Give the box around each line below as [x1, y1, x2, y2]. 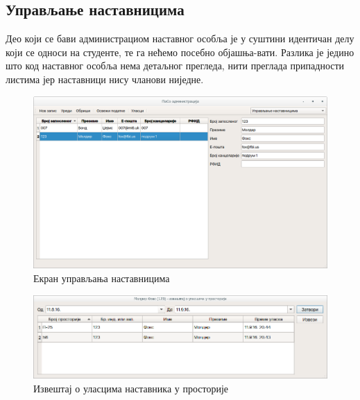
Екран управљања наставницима [33, 271, 170, 286]
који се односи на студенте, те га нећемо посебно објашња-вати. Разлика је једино [6, 44, 354, 59]
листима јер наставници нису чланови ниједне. [6, 71, 204, 86]
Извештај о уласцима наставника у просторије [33, 381, 229, 395]
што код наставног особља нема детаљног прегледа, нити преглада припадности [6, 58, 345, 73]
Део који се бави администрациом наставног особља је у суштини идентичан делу [6, 31, 354, 46]
